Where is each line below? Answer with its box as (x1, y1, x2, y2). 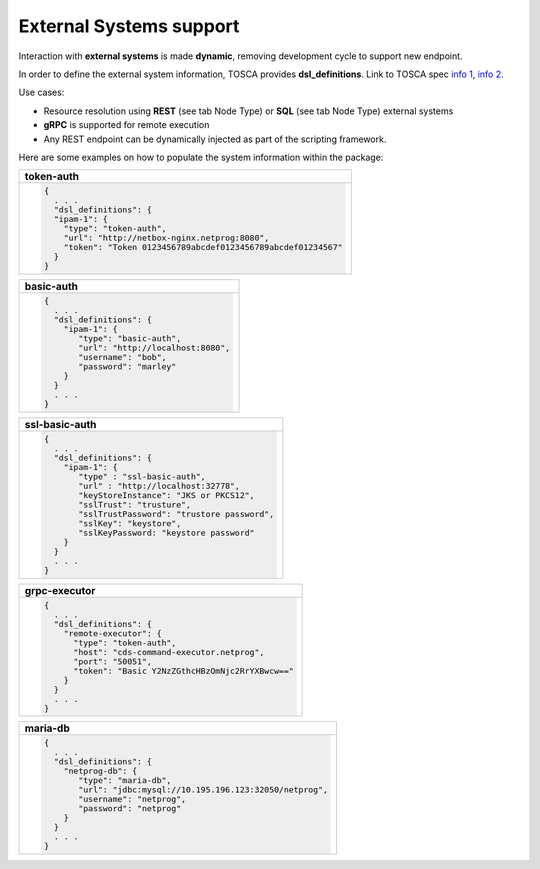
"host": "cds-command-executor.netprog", (73, 646, 265, 657)
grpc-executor (24, 583, 96, 597)
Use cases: (18, 86, 65, 99)
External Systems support (18, 15, 240, 37)
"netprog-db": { (63, 766, 138, 777)
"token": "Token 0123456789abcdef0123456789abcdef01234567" (63, 242, 344, 253)
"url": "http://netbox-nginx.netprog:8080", (63, 233, 270, 244)
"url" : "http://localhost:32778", (78, 480, 240, 491)
